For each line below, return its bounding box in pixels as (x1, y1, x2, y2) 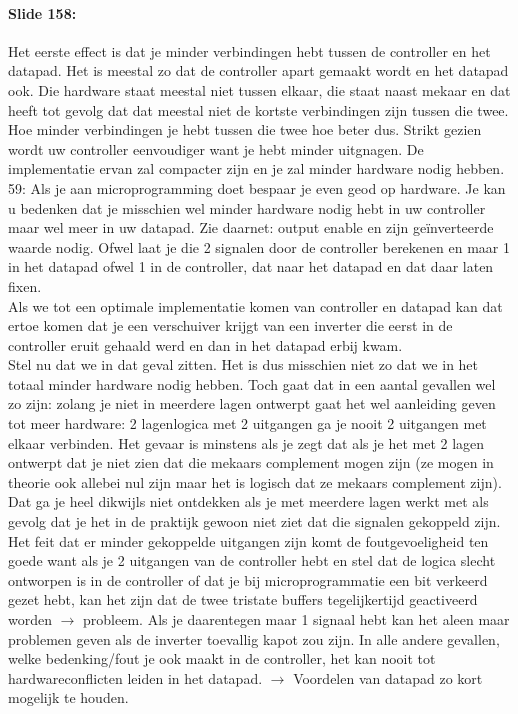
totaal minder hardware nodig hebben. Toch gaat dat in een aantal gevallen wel (8, 373, 496, 394)
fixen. (8, 275, 42, 296)
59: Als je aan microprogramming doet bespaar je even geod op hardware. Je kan (8, 177, 506, 198)
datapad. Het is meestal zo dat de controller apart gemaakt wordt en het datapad (8, 60, 509, 81)
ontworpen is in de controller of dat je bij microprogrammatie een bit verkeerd (8, 569, 488, 590)
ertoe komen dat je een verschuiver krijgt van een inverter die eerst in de (8, 315, 453, 336)
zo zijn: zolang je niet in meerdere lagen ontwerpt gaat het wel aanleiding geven (8, 393, 496, 414)
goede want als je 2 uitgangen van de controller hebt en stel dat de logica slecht (8, 550, 496, 571)
